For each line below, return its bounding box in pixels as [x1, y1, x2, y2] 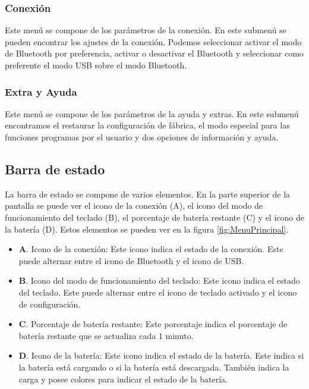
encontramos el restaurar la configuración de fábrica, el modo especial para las [5, 119, 290, 131]
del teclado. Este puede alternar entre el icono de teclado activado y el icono [18, 286, 297, 298]
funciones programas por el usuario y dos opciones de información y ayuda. [5, 131, 279, 143]
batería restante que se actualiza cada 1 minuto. [18, 329, 194, 341]
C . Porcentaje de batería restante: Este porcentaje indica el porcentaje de [18, 318, 288, 330]
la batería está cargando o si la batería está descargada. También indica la [18, 360, 289, 373]
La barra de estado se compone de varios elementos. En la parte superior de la [5, 187, 291, 200]
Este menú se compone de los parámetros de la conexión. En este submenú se [5, 24, 286, 36]
